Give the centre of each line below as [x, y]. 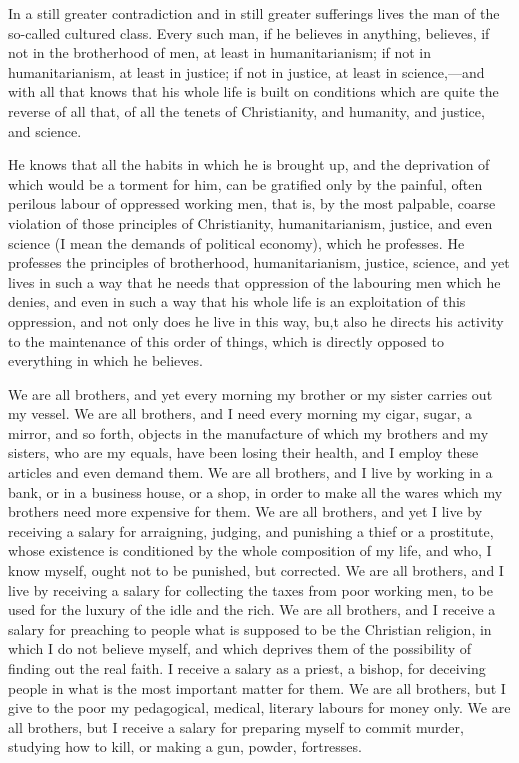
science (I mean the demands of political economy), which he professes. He [236, 242]
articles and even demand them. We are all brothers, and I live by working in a [250, 472]
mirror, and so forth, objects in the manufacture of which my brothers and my [248, 432]
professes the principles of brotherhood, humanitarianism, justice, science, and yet [259, 262]
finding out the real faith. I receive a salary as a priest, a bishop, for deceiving [247, 668]
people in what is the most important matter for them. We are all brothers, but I [257, 687]
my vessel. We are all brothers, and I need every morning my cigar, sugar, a [240, 413]
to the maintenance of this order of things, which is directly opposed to [226, 340]
